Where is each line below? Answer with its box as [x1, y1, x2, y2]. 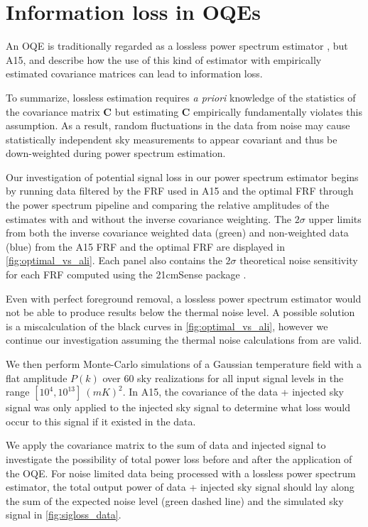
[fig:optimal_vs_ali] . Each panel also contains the [6, 253, 222, 268]
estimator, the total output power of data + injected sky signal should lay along [6, 479, 355, 494]
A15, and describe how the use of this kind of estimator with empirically [6, 52, 322, 67]
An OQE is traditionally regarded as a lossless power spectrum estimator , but [6, 38, 348, 53]
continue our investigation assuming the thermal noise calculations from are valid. [6, 332, 362, 347]
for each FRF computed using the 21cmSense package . [6, 267, 247, 282]
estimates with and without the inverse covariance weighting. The [6, 211, 291, 226]
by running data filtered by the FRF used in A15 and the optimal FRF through [6, 183, 354, 198]
